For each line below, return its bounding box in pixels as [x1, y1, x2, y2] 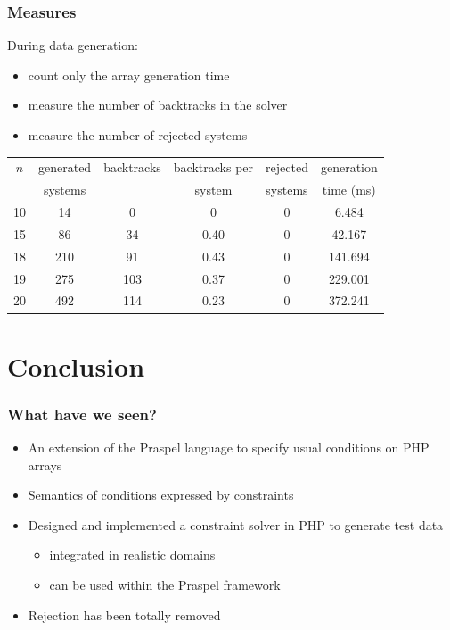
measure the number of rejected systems [28, 126, 248, 144]
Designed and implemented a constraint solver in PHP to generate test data [28, 515, 444, 534]
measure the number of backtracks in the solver [28, 95, 288, 114]
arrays [28, 455, 62, 474]
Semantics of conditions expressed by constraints [28, 485, 294, 504]
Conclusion [7, 347, 145, 384]
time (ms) [322, 180, 376, 199]
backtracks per [173, 158, 254, 177]
